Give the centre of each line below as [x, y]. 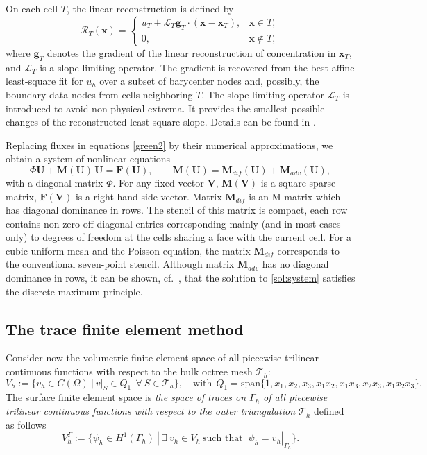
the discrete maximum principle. [74, 291]
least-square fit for [44, 81]
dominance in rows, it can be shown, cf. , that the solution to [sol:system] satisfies [181, 278]
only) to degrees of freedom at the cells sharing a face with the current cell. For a [179, 237]
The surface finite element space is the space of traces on [126, 397]
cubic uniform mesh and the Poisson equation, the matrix [128, 250]
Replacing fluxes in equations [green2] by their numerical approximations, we [169, 145]
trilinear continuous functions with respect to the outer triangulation [151, 411]
